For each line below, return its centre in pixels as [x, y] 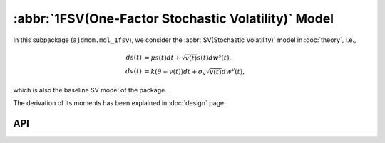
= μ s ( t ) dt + [162, 58]
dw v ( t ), [233, 71]
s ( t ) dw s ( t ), [214, 57]
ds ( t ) [134, 58]
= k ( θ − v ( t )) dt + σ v [175, 73]
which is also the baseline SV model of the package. [90, 90]
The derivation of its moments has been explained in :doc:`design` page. [119, 103]
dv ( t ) [134, 71]
